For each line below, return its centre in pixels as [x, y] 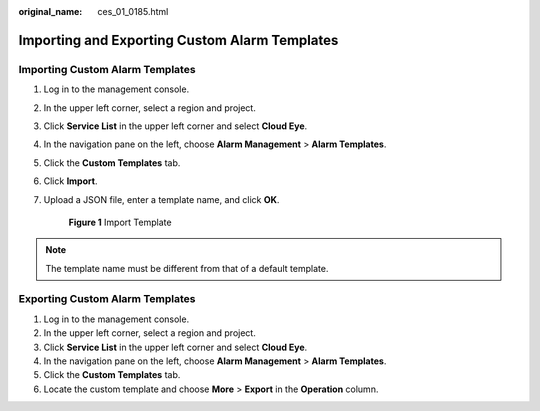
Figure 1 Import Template [120, 222]
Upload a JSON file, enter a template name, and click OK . [161, 199]
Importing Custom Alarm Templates [107, 69]
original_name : [50, 11]
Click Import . [70, 181]
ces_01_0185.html [133, 11]
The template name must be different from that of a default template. [187, 268]
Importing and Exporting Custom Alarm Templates [178, 40]
